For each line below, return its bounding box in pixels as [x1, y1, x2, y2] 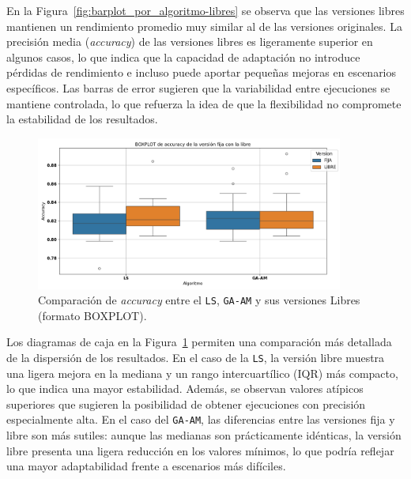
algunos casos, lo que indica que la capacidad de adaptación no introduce [6, 48, 360, 65]
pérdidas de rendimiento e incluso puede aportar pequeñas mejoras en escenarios [6, 64, 397, 81]
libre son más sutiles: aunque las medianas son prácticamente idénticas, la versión [6, 427, 402, 443]
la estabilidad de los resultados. [6, 111, 158, 127]
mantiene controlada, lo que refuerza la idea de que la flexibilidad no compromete [6, 95, 402, 111]
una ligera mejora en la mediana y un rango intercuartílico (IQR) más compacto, [6, 364, 398, 381]
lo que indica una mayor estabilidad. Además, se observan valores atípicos [6, 380, 364, 397]
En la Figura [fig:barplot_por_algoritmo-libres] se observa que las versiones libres [6, 2, 405, 18]
